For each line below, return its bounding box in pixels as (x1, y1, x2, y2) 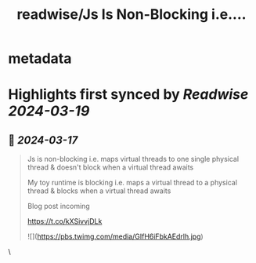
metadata (8, 49, 72, 68)
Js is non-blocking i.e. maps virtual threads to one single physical (27, 155, 240, 164)
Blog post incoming (27, 202, 90, 211)
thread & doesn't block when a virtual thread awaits (27, 163, 194, 172)
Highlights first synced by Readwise (8, 86, 249, 104)
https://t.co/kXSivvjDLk (27, 217, 103, 226)
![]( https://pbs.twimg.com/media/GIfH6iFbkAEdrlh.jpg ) (27, 232, 204, 241)
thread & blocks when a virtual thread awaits (27, 186, 171, 195)
